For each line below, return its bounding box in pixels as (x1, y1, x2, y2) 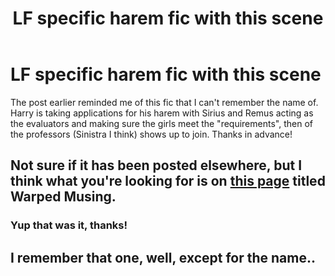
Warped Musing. (10, 188, 117, 206)
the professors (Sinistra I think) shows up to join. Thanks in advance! (10, 128, 293, 140)
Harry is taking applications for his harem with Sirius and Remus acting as (10, 107, 314, 119)
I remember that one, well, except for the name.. (10, 249, 316, 266)
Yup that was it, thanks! (10, 218, 128, 232)
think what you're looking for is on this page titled (10, 173, 326, 190)
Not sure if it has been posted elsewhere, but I (10, 157, 303, 174)
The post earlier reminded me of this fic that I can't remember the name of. (10, 96, 319, 108)
